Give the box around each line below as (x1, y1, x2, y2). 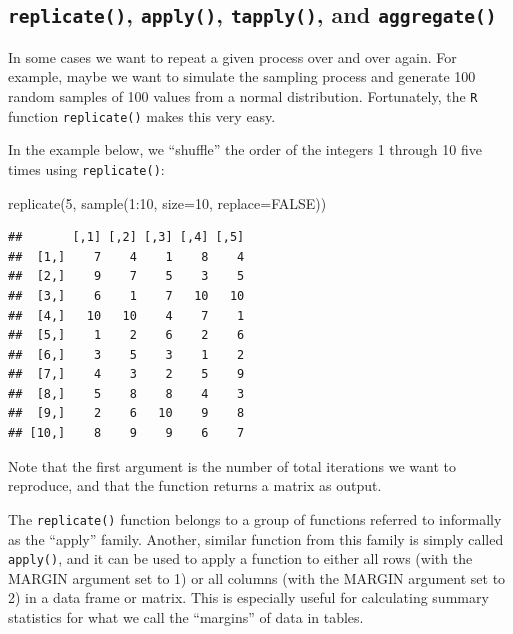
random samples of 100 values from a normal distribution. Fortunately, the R (8, 85, 478, 106)
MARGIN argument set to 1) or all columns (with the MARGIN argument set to (8, 567, 506, 588)
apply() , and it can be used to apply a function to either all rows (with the (8, 548, 473, 569)
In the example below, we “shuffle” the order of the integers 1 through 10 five (8, 139, 482, 160)
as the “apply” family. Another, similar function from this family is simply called (8, 528, 504, 549)
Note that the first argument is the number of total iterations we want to (8, 455, 456, 476)
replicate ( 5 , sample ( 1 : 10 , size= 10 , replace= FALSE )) (8, 192, 327, 213)
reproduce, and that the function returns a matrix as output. (8, 475, 382, 496)
